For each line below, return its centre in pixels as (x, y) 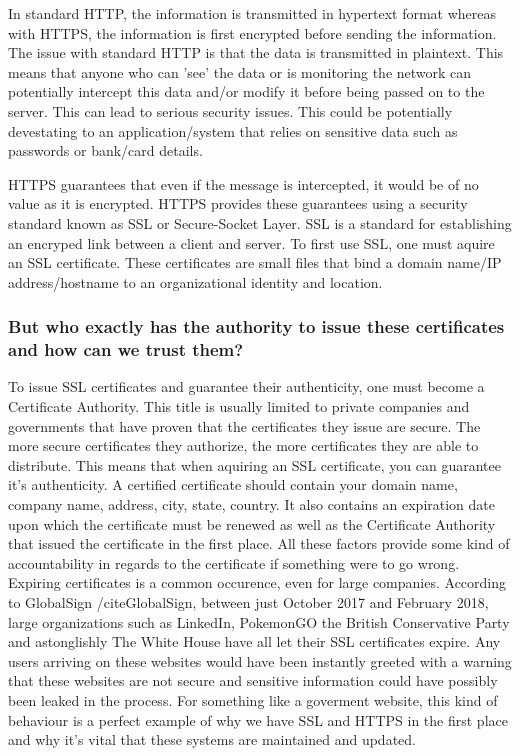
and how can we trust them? (126, 349)
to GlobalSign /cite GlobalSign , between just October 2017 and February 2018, (248, 601)
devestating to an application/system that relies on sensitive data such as (233, 130)
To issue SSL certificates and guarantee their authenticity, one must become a (246, 386)
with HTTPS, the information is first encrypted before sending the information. (252, 32)
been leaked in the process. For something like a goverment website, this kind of (253, 699)
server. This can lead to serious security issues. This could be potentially (230, 110)
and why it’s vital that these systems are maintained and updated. (212, 739)
